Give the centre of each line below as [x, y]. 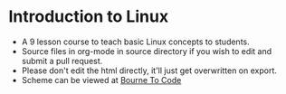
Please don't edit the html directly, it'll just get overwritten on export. [149, 70]
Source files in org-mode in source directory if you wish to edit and [147, 51]
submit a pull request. [62, 61]
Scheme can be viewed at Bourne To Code [101, 80]
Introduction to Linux [89, 17]
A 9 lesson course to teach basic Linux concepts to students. [135, 42]
